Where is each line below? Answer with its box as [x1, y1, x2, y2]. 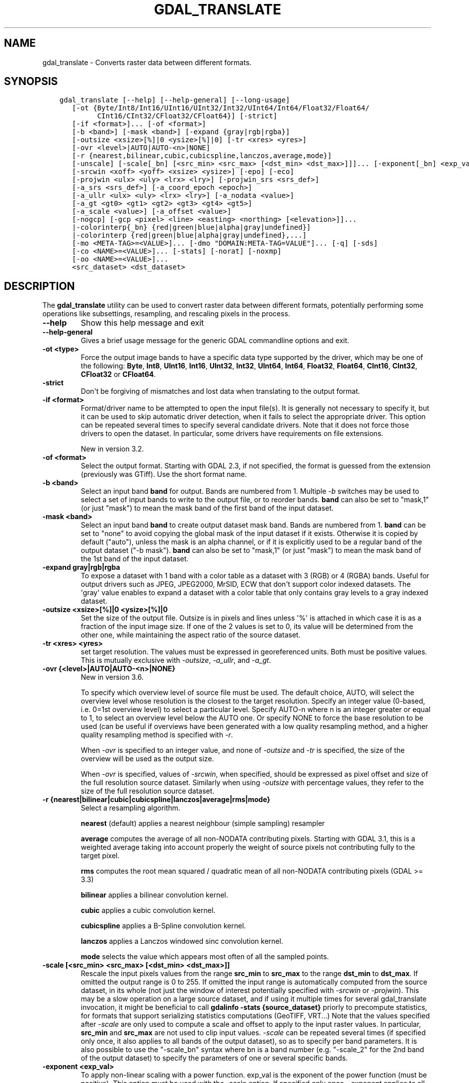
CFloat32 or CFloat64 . [80, 370, 156, 379]
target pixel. [80, 851, 120, 860]
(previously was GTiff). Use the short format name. [80, 470, 247, 479]
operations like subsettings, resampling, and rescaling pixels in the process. [42, 309, 290, 318]
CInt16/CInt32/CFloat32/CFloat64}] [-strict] [97, 112, 278, 120]
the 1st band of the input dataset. [80, 554, 189, 563]
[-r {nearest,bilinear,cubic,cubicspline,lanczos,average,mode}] [72, 152, 332, 160]
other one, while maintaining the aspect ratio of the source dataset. [80, 631, 301, 639]
